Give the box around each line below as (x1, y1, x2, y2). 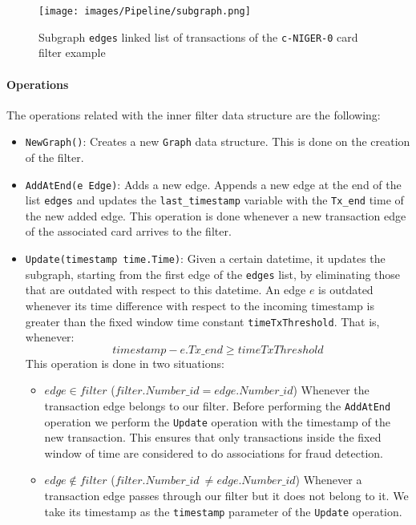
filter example (38, 44, 106, 61)
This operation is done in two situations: (25, 354, 224, 371)
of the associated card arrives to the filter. (25, 223, 232, 240)
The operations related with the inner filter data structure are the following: (6, 106, 381, 123)
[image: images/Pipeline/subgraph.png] (38, 6, 251, 17)
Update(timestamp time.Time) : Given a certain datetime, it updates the (25, 250, 386, 267)
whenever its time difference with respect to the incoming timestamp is (25, 297, 374, 313)
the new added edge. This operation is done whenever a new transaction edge (25, 207, 406, 224)
